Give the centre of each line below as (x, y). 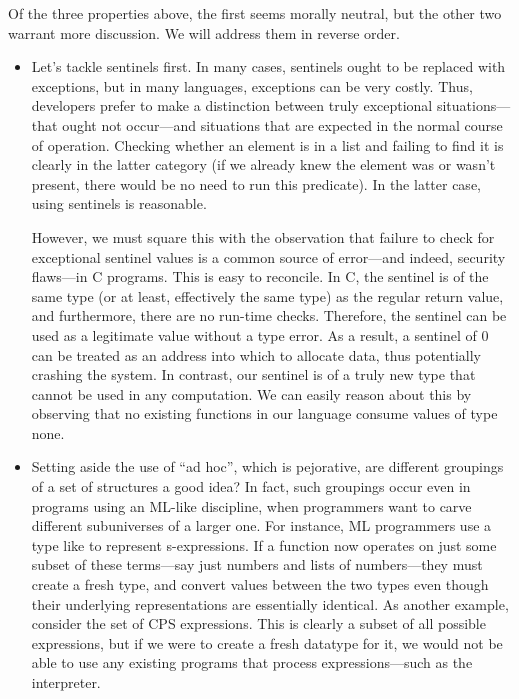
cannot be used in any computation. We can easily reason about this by (251, 393)
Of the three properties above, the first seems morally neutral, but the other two (255, 13)
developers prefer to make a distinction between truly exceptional (232, 105)
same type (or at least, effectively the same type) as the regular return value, (267, 295)
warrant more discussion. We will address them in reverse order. (204, 32)
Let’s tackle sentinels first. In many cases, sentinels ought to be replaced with (268, 66)
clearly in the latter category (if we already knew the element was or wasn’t (263, 164)
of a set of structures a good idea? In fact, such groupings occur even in (251, 486)
